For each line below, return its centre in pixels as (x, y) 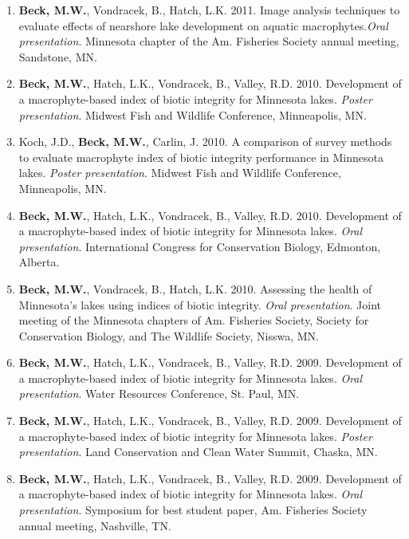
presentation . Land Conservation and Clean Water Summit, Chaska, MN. (198, 452)
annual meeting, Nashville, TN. (95, 525)
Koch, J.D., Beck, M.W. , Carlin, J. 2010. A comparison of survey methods (205, 142)
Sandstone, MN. (58, 56)
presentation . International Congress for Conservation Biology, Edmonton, (200, 246)
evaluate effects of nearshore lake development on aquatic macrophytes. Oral (203, 25)
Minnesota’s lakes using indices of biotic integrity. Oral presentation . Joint (200, 304)
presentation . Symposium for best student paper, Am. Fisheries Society (193, 510)
